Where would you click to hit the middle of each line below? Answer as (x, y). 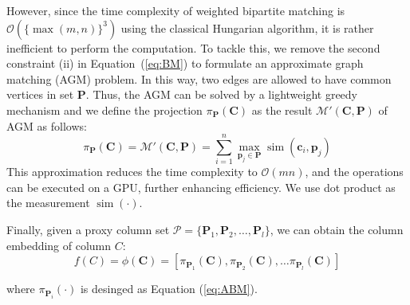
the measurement (48, 203)
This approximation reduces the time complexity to (132, 172)
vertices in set (40, 94)
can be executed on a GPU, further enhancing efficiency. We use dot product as (201, 187)
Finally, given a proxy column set (88, 230)
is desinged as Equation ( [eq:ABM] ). (169, 289)
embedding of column (59, 245)
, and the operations (354, 172)
